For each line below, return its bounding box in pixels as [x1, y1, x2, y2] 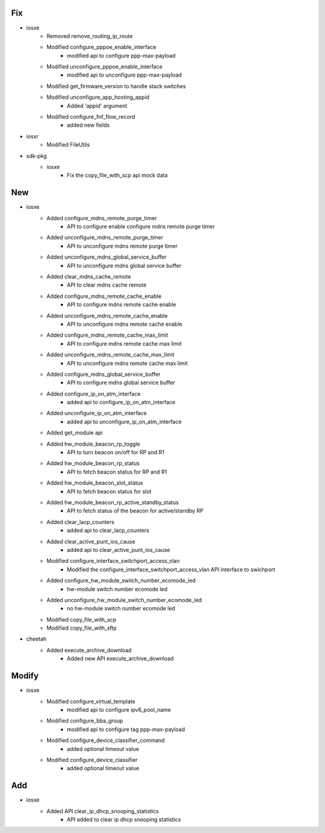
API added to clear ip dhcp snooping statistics [67, 816, 181, 823]
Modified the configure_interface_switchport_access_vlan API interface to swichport [67, 566, 276, 573]
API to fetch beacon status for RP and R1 [67, 468, 167, 475]
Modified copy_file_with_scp [46, 616, 117, 623]
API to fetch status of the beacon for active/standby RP [67, 507, 204, 515]
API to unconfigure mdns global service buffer [67, 262, 182, 269]
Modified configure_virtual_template [46, 697, 135, 705]
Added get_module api [46, 429, 103, 437]
